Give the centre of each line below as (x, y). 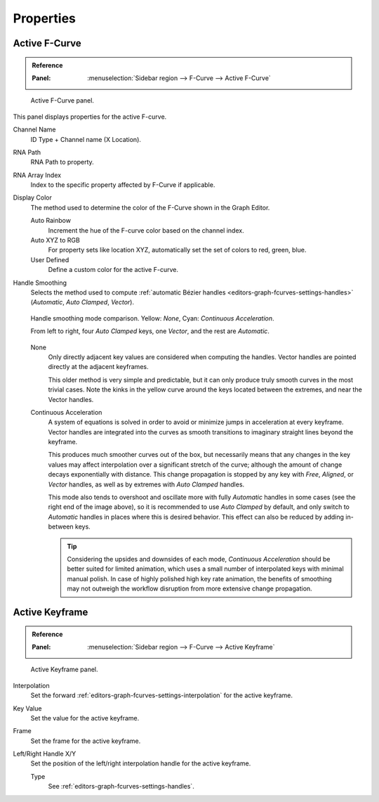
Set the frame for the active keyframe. (86, 741)
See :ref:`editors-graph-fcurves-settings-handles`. (121, 787)
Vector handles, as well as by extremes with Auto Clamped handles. (146, 484)
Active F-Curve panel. (62, 101)
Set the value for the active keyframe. (85, 718)
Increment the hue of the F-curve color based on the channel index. (146, 230)
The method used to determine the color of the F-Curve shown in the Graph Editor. (150, 207)
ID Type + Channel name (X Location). (86, 139)
